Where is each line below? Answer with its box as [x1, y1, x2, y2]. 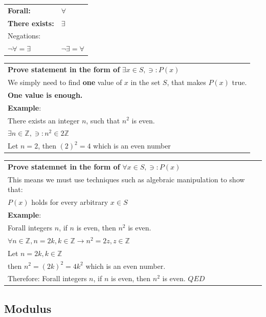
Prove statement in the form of [8, 64, 120, 75]
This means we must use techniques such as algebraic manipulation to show [8, 174, 245, 184]
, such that [86, 115, 120, 125]
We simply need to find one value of [8, 76, 122, 87]
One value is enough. [8, 89, 83, 100]
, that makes [167, 76, 206, 87]
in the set [130, 76, 161, 87]
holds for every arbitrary [31, 197, 108, 207]
